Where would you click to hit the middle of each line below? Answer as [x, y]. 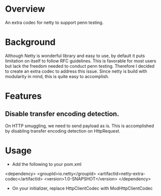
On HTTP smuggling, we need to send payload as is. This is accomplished [80, 126]
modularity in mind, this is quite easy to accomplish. [57, 76]
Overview [25, 9]
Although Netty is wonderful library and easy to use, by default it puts [75, 56]
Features [23, 96]
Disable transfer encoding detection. [62, 114]
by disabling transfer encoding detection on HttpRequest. [63, 131]
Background [30, 42]
